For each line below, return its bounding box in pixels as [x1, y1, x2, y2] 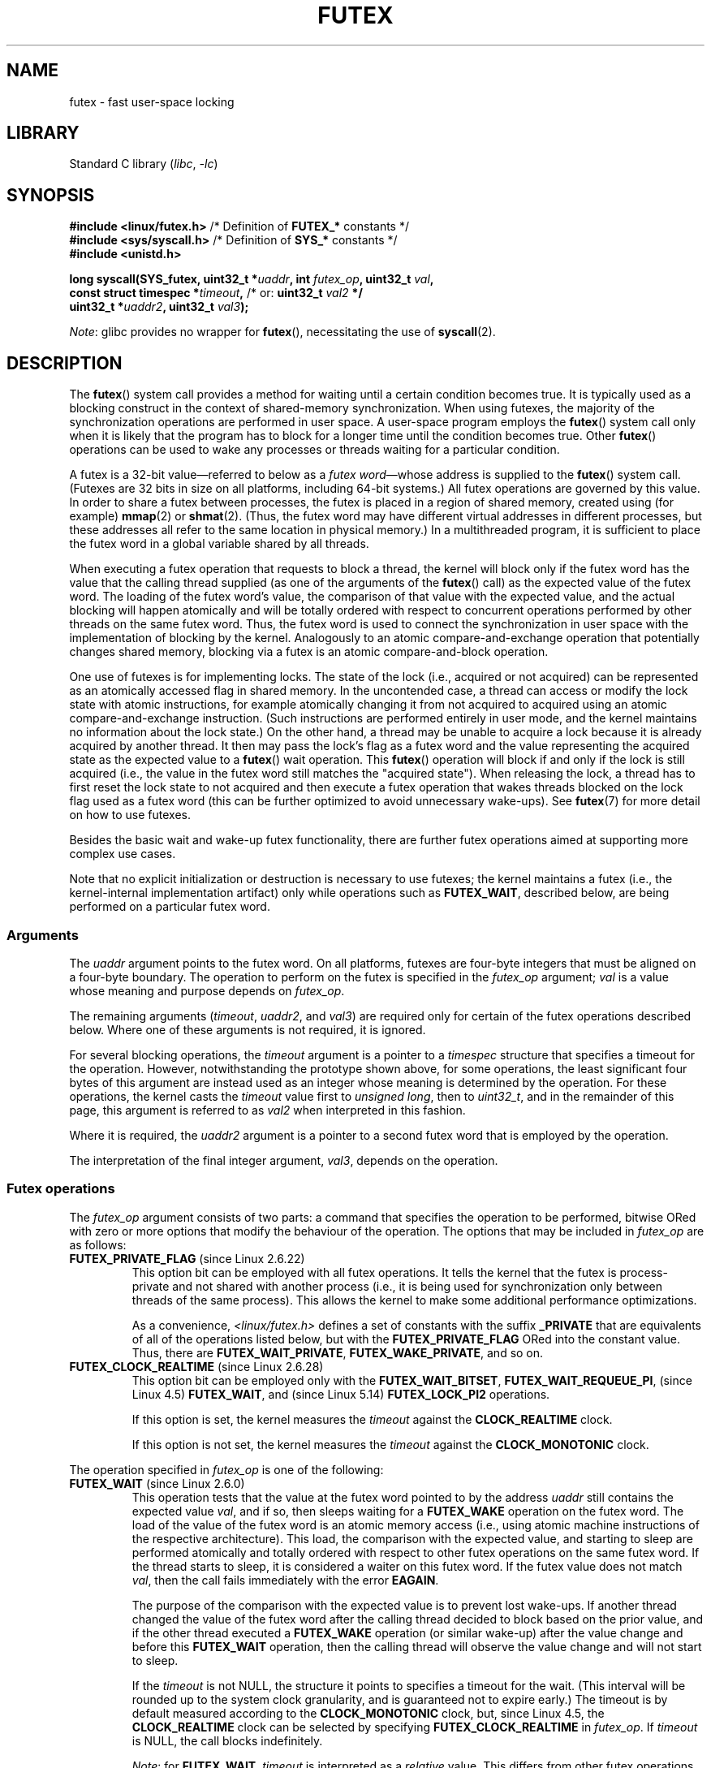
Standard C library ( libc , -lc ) [69, 157, 218, 171]
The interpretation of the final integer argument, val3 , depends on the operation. [69, 1153, 498, 1167]
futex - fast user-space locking [69, 94, 235, 109]
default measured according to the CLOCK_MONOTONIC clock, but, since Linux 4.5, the [131, 1705, 605, 1720]
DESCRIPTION [6, 352, 123, 373]
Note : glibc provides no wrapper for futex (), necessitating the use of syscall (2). [69, 325, 496, 339]
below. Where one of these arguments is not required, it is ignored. [69, 1022, 426, 1037]
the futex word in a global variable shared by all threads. [69, 537, 369, 551]
